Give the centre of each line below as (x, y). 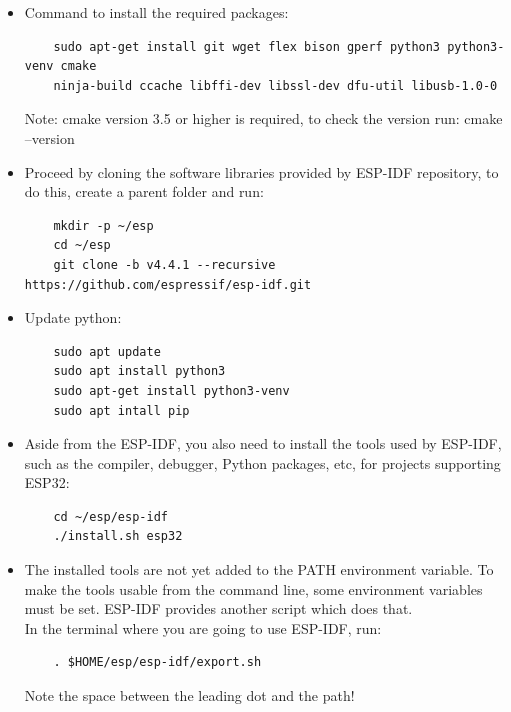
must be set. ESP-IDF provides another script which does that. (218, 608)
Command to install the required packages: (156, 12)
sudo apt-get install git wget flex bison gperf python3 (247, 46)
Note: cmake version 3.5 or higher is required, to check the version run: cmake (263, 118)
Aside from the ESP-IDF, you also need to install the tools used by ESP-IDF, (263, 443)
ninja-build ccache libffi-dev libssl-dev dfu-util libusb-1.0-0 (275, 85)
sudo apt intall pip (121, 410)
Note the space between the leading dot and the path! (189, 695)
